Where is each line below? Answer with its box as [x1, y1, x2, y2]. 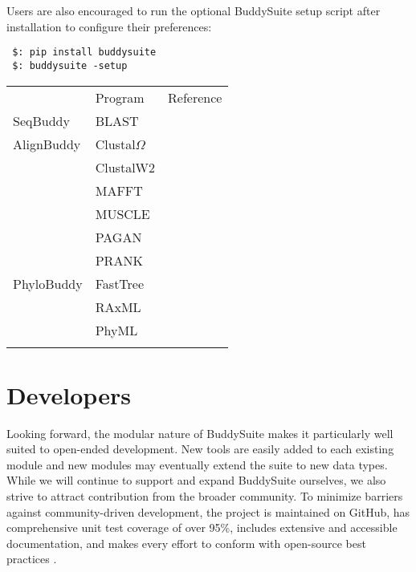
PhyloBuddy [13, 274, 83, 293]
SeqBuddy [13, 111, 70, 130]
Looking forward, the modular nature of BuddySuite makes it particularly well [6, 424, 394, 441]
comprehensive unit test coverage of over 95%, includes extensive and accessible [6, 519, 398, 536]
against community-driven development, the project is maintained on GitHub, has [6, 503, 410, 520]
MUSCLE [95, 204, 150, 223]
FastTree [95, 274, 145, 293]
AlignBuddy [13, 134, 81, 153]
